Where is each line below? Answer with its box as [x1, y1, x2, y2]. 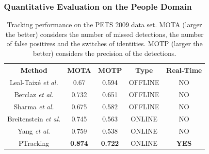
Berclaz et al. [14, 89, 54, 100]
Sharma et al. [14, 102, 54, 112]
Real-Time [166, 65, 202, 75]
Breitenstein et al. [7, 113, 61, 123]
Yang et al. [17, 125, 50, 136]
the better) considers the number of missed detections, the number [5, 29, 204, 39]
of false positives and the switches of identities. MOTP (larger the [6, 38, 203, 49]
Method [20, 65, 48, 75]
